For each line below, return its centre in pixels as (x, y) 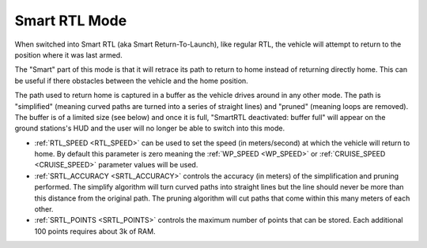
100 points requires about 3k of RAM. (95, 231)
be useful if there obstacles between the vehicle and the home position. (131, 81)
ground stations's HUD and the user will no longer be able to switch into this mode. (149, 128)
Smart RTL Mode (71, 21)
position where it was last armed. (68, 54)
